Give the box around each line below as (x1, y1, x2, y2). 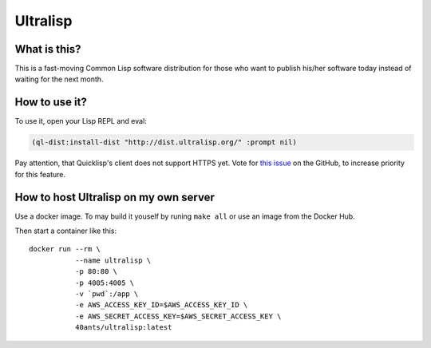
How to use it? (14, 96, 87, 109)
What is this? (14, 42, 81, 56)
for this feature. (14, 169, 65, 179)
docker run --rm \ (29, 244, 101, 254)
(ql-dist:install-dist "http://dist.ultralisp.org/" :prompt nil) (31, 138, 297, 147)
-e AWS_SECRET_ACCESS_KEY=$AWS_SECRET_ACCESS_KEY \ (74, 311, 282, 321)
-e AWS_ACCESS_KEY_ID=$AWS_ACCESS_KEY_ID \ (74, 300, 248, 310)
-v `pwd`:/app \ (74, 289, 139, 299)
